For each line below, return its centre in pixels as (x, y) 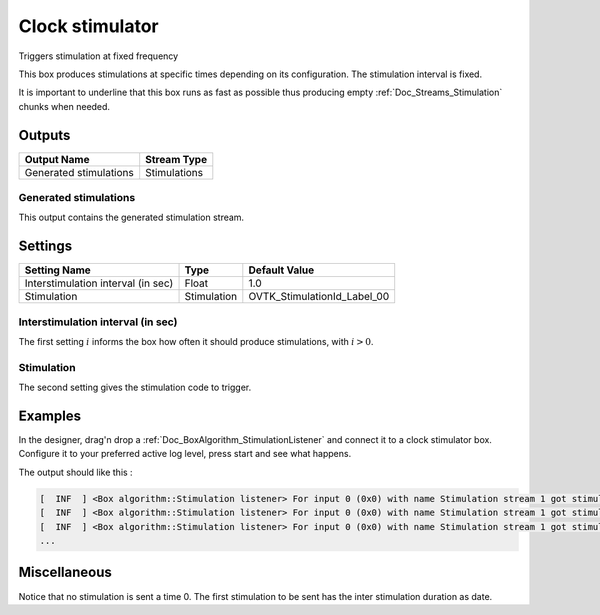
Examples (50, 415)
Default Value (281, 270)
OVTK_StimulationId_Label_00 (319, 297)
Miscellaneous (65, 572)
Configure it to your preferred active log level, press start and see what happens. (185, 454)
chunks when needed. (64, 106)
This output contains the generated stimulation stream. (131, 217)
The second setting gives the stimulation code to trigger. (135, 387)
